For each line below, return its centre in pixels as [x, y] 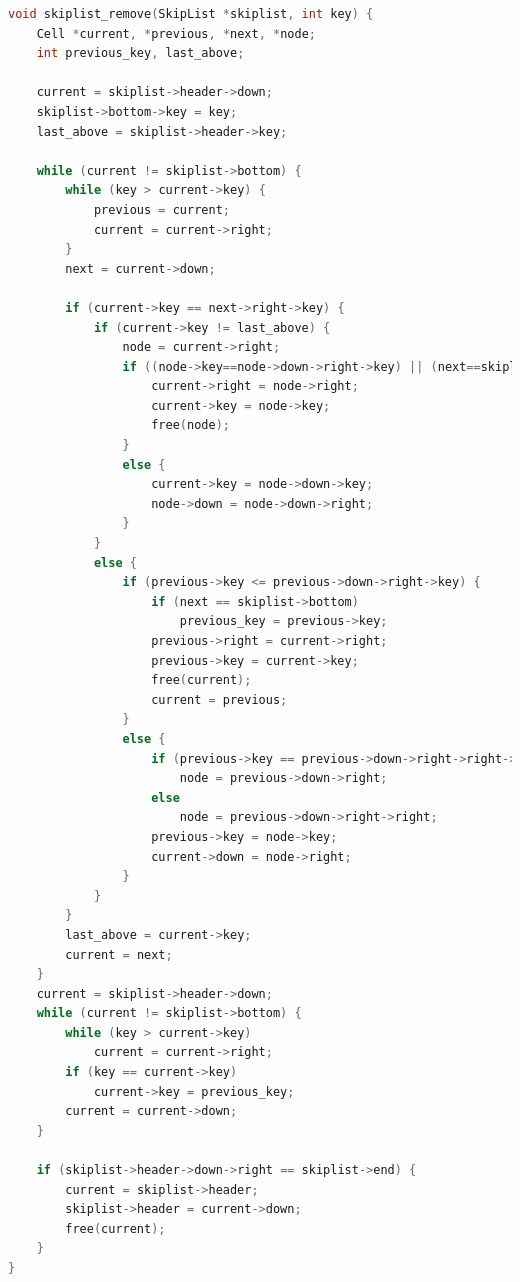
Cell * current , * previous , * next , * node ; [176, 33]
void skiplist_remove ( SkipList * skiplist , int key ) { [191, 14]
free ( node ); [190, 425]
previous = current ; [161, 209]
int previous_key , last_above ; [140, 53]
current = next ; [119, 954]
